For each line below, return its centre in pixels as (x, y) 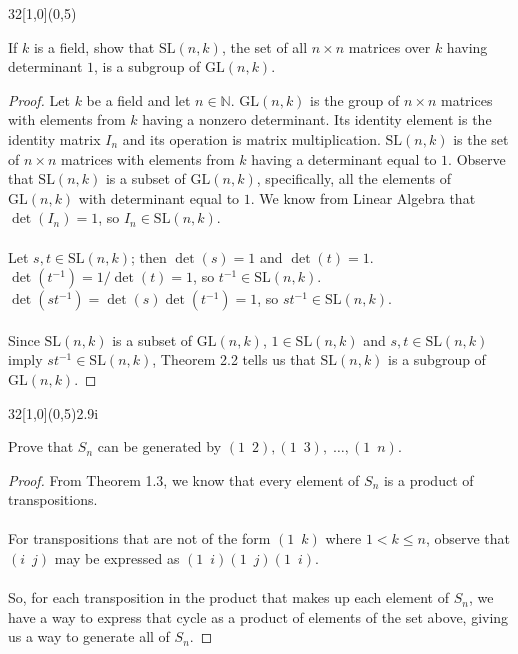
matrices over (389, 46)
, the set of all (264, 46)
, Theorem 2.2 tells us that (234, 359)
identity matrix (54, 138)
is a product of (428, 479)
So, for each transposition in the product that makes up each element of (228, 597)
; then (149, 256)
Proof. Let (39, 99)
